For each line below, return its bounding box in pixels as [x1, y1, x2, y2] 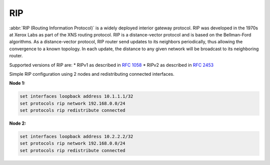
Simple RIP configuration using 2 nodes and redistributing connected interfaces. [9, 71, 174, 77]
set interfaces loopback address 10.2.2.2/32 [19, 134, 133, 140]
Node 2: [9, 120, 26, 127]
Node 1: [9, 80, 25, 86]
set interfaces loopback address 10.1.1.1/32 [19, 94, 133, 99]
